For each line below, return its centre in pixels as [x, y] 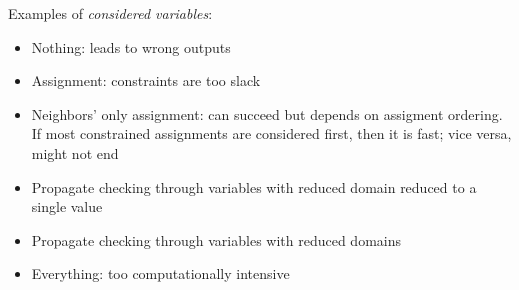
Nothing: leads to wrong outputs [131, 46]
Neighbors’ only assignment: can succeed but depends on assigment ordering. [267, 113]
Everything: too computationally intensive [160, 273]
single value [67, 206]
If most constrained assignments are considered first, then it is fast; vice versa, [271, 133]
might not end [75, 152]
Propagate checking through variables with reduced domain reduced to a [254, 186]
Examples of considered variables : [110, 13]
